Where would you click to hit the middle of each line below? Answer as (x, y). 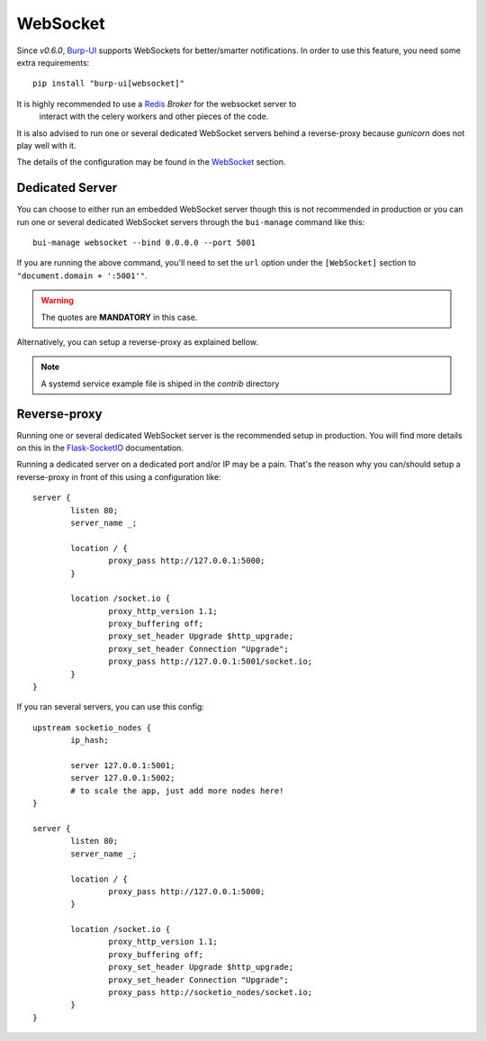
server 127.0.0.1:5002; (123, 778)
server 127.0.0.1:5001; (123, 765)
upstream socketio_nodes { (92, 728)
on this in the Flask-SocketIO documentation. (100, 448)
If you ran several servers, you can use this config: (110, 707)
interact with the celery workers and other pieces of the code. (154, 116)
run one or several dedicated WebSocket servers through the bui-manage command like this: (191, 222)
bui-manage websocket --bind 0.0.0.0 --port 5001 (144, 242)
